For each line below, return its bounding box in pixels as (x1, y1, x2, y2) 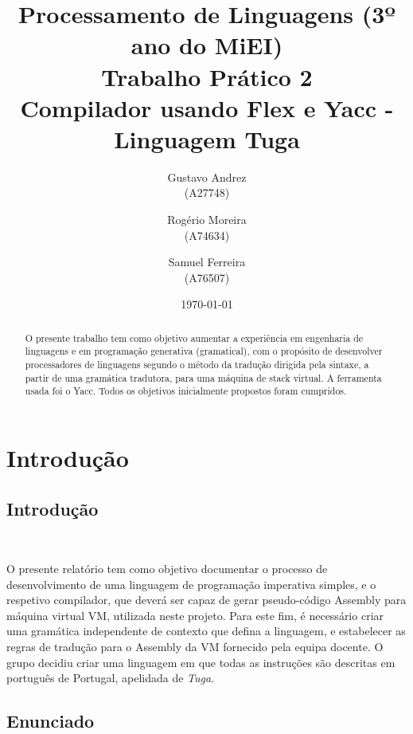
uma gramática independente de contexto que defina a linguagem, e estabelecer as (6, 622, 406, 639)
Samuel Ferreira (168, 253, 246, 270)
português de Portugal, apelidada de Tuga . (6, 669, 215, 686)
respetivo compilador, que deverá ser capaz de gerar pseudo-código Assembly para (6, 591, 407, 608)
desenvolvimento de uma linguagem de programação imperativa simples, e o (6, 575, 376, 592)
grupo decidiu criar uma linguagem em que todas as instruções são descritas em (6, 654, 395, 670)
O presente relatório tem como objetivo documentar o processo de (6, 560, 328, 577)
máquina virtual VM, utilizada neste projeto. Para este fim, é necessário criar (6, 606, 384, 623)
